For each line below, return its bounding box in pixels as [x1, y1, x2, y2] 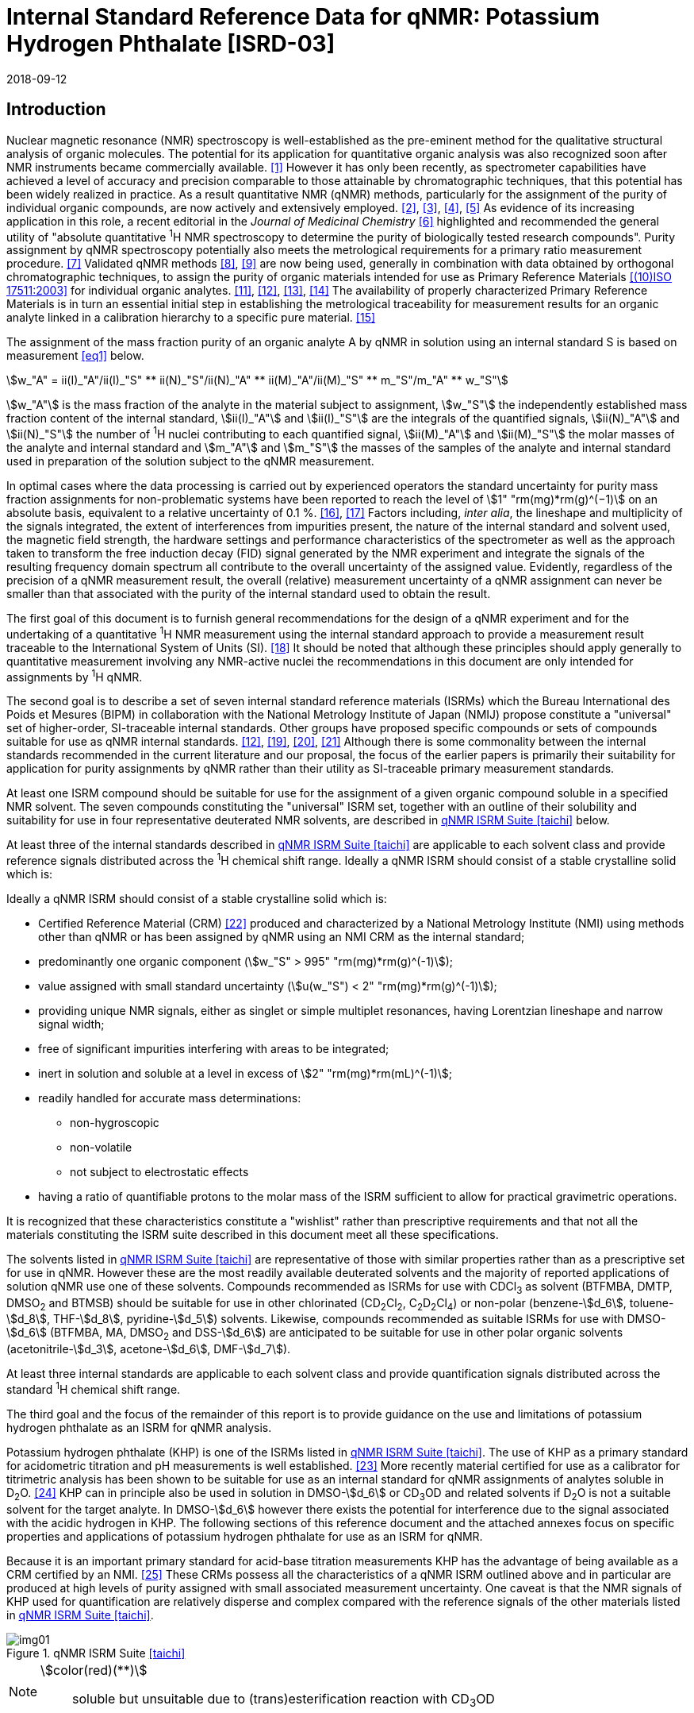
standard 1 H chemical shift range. [6, 1380, 181, 1396]
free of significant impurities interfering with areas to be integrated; [38, 1041, 389, 1055]
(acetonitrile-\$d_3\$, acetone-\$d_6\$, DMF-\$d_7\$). [6, 1342, 291, 1356]
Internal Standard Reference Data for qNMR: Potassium [6, 3, 600, 30]
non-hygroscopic [70, 1115, 159, 1129]
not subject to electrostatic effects [70, 1164, 249, 1179]
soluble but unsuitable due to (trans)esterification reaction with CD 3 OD [72, 1690, 495, 1709]
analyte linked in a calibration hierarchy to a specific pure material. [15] [6, 311, 376, 325]
